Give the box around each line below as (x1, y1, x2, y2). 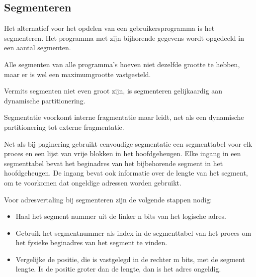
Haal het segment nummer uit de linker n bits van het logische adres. (15, 211, 226, 221)
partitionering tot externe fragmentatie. (4, 121, 124, 132)
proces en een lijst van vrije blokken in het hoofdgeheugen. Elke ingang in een (4, 148, 241, 159)
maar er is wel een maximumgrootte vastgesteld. (4, 69, 151, 79)
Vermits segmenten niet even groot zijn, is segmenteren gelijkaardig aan (4, 86, 223, 96)
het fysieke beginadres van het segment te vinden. (15, 237, 168, 248)
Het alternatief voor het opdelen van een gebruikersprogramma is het (4, 23, 215, 33)
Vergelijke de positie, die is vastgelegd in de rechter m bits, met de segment (15, 254, 245, 264)
